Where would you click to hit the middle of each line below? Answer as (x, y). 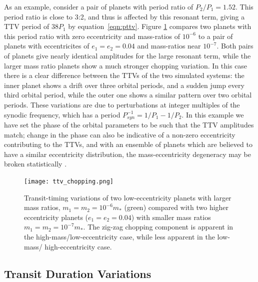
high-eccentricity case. (78, 246)
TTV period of (27, 26)
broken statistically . (35, 164)
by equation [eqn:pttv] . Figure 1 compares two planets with (160, 26)
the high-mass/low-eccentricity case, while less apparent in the (119, 236)
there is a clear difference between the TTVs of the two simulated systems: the (124, 75)
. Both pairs (235, 46)
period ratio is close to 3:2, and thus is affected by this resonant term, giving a (124, 16)
